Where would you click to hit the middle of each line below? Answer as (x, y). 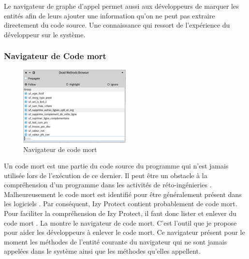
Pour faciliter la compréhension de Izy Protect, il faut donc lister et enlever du (120, 213)
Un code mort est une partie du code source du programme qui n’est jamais (116, 166)
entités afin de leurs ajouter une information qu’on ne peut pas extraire (110, 15)
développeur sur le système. (45, 34)
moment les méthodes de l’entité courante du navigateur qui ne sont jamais (116, 241)
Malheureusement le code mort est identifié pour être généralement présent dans (123, 194)
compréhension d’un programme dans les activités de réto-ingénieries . (108, 185)
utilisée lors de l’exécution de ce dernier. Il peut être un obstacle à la (106, 175)
